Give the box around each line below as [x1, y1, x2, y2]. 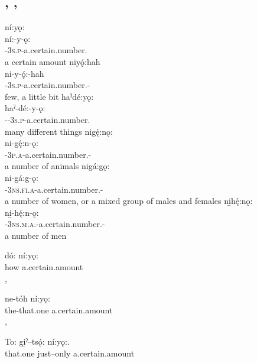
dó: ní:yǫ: [5, 249, 38, 261]
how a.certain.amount [5, 261, 83, 273]
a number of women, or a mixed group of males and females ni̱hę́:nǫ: [5, 195, 253, 207]
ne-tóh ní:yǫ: [5, 292, 51, 304]
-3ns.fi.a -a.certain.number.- [5, 183, 103, 195]
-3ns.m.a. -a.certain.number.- [5, 218, 105, 230]
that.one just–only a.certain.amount [5, 346, 135, 359]
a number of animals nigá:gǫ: [5, 160, 110, 172]
